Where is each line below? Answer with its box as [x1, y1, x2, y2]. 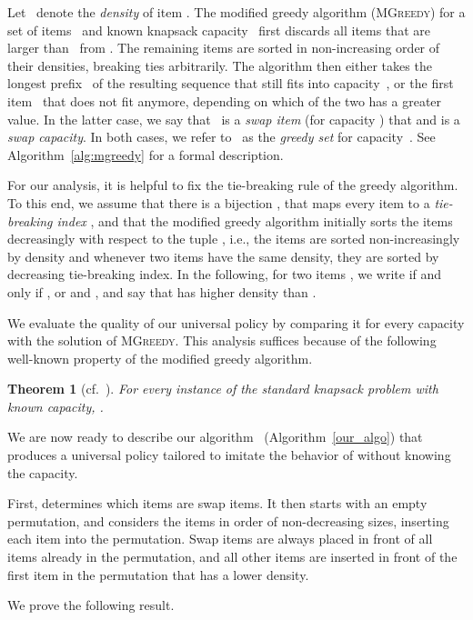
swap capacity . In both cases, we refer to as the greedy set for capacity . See [7, 127, 436, 146]
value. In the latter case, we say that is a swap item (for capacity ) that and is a [7, 109, 460, 128]
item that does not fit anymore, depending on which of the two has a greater [7, 91, 442, 110]
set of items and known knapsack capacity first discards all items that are [7, 20, 430, 39]
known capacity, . [7, 396, 104, 415]
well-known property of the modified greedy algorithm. [7, 348, 313, 367]
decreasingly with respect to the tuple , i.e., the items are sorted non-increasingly [7, 229, 460, 248]
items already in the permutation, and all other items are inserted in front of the [7, 547, 458, 566]
